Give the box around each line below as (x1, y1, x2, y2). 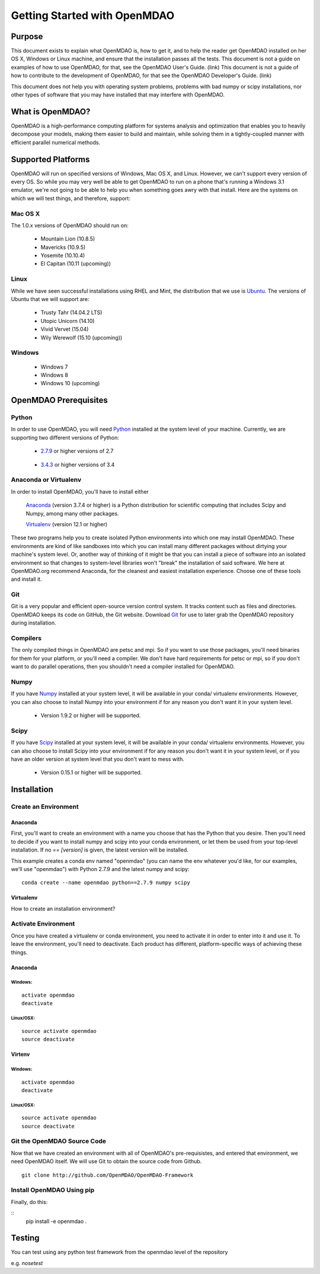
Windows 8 (40, 371, 68, 379)
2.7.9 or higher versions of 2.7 (40, 447, 114, 454)
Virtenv (11, 1051, 30, 1058)
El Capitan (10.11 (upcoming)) (40, 260, 111, 267)
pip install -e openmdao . (25, 1218, 87, 1225)
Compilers (11, 634, 41, 642)
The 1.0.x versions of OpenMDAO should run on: (11, 222, 129, 229)
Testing (11, 1233, 40, 1243)
